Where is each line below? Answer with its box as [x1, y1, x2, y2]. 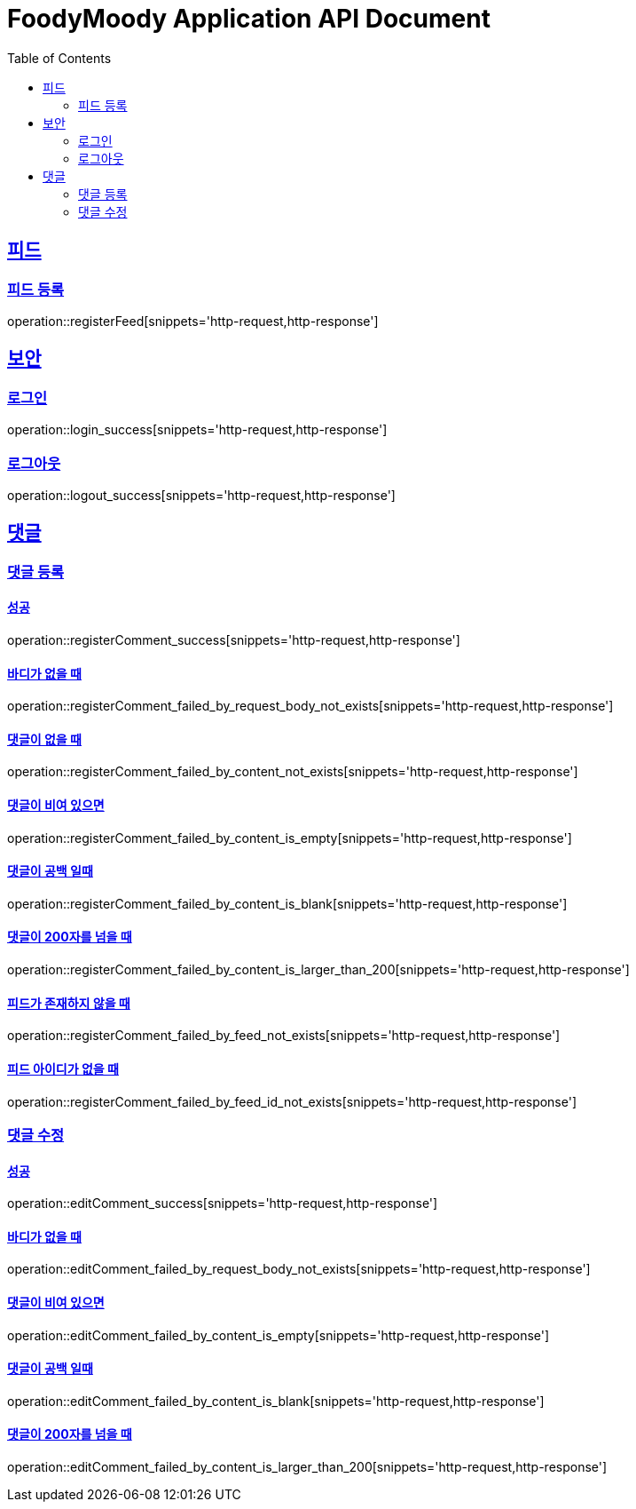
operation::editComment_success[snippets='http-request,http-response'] [7, 1195, 438, 1211]
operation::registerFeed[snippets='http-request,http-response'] [7, 313, 379, 329]
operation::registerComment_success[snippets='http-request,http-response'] [7, 632, 460, 647]
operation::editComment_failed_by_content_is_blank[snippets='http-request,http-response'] [7, 1393, 545, 1409]
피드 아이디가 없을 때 [7, 1060, 119, 1076]
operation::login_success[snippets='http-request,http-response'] [7, 422, 388, 438]
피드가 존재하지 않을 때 [7, 995, 130, 1011]
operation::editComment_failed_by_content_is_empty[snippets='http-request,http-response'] [7, 1327, 550, 1343]
